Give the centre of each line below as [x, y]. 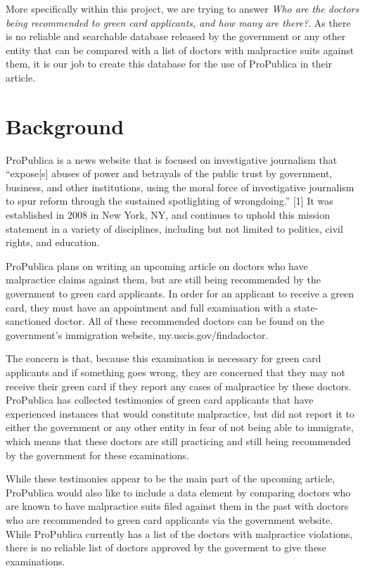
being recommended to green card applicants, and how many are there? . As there [178, 22]
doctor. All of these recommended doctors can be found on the [190, 321]
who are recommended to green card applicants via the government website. [169, 519]
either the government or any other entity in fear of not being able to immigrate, [180, 427]
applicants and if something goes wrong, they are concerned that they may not [175, 372]
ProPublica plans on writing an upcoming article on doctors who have [157, 265]
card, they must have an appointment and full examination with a [148, 307]
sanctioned [28, 321]
